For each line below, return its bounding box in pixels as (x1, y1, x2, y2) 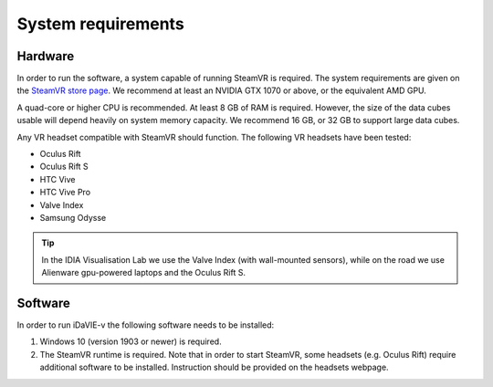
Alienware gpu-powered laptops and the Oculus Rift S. (41, 267, 246, 278)
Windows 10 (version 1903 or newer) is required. (39, 336, 223, 347)
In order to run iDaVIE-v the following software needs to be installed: (16, 319, 275, 330)
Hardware (16, 48, 75, 64)
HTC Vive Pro (39, 187, 91, 198)
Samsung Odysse (39, 212, 107, 223)
